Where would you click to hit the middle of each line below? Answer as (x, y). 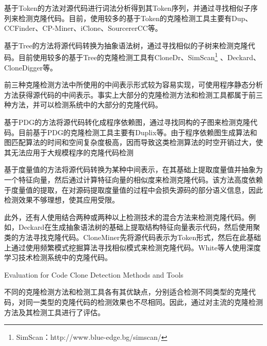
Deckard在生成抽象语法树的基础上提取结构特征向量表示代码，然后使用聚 (139, 227)
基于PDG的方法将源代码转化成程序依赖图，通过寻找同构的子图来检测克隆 (127, 122)
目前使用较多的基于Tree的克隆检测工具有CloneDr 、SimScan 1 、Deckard (136, 57)
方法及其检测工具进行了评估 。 (54, 312)
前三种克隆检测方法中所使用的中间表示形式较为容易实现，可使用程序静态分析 (133, 85)
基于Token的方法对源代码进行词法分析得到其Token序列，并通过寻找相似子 (127, 8)
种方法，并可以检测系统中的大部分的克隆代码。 (83, 105)
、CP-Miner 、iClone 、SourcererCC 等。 (99, 28)
